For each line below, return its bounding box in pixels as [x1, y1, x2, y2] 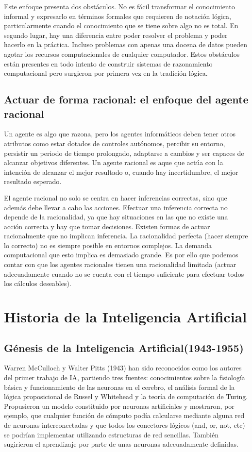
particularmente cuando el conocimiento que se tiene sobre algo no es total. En [4, 20, 238, 31]
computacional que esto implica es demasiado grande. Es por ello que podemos [4, 250, 238, 260]
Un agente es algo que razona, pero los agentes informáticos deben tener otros [4, 129, 235, 139]
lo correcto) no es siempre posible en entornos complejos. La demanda [4, 240, 212, 250]
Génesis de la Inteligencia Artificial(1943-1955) [4, 340, 244, 355]
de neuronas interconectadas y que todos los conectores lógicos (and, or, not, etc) [4, 419, 245, 430]
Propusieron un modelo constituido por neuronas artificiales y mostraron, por [4, 401, 235, 411]
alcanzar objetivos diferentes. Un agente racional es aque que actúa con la [4, 157, 223, 167]
